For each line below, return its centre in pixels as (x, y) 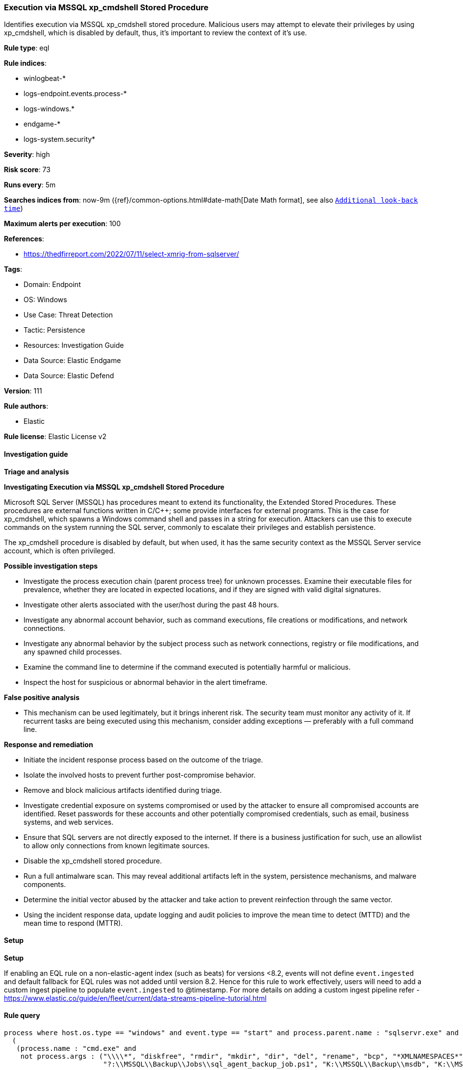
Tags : (13, 269)
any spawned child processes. (73, 652)
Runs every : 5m (30, 185)
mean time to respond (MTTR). (73, 923)
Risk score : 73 (27, 170)
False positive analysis (42, 697)
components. (45, 884)
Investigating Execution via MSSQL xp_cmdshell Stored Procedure (114, 487)
